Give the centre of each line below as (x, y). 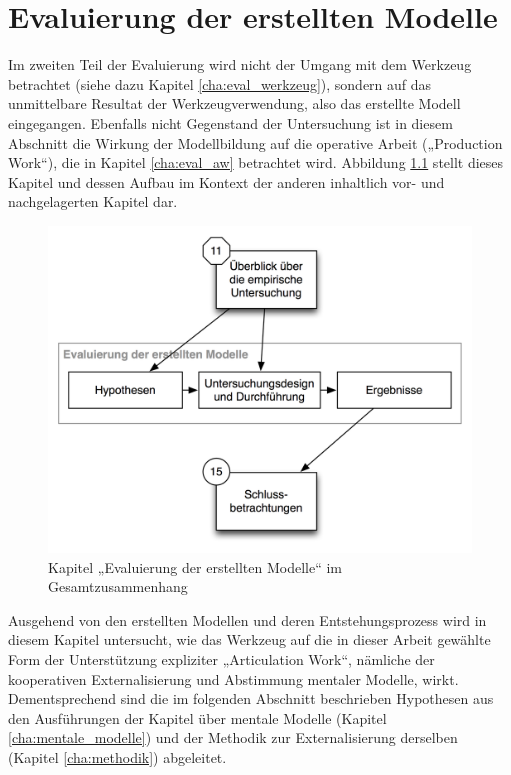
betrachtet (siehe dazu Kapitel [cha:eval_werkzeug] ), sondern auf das (220, 83)
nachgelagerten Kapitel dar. (93, 201)
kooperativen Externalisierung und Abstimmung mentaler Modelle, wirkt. (233, 678)
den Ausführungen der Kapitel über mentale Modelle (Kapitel (197, 717)
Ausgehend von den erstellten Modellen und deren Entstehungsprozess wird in (247, 619)
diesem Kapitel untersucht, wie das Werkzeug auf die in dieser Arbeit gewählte (249, 639)
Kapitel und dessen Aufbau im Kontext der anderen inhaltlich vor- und (226, 181)
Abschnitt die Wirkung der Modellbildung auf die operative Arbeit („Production (255, 142)
